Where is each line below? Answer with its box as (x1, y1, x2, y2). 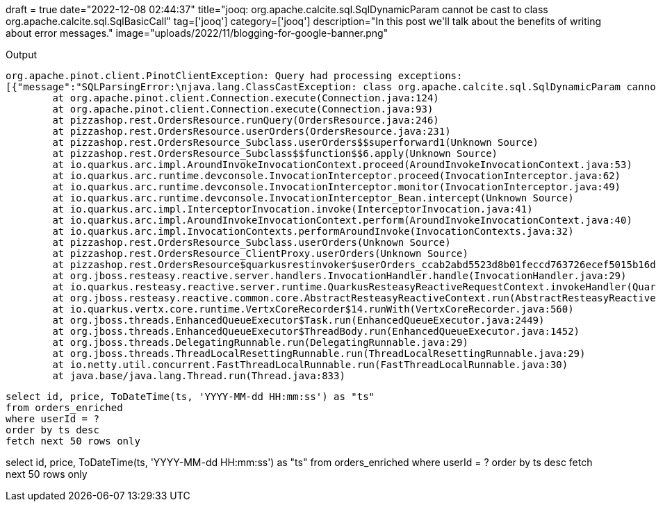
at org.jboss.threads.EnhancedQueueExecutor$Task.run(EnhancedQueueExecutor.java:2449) (52, 315, 545, 326)
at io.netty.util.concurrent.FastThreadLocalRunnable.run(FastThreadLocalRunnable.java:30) (52, 359, 568, 370)
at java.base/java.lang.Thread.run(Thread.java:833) (52, 370, 345, 381)
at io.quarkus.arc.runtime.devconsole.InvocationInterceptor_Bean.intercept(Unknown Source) (52, 192, 574, 203)
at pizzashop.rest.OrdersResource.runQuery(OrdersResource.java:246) (52, 115, 439, 126)
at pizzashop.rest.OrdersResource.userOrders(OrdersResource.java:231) (52, 126, 451, 137)
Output (6, 49, 37, 60)
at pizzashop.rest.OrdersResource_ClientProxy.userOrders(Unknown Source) (52, 248, 468, 259)
